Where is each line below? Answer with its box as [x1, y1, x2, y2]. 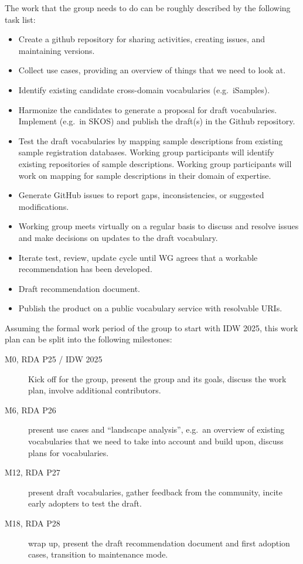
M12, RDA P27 [5, 466, 60, 478]
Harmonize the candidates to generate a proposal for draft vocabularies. [18, 103, 277, 115]
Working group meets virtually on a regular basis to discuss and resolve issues [18, 220, 299, 232]
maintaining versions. [18, 44, 95, 56]
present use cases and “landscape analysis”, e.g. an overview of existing [28, 423, 285, 436]
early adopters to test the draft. [28, 497, 142, 509]
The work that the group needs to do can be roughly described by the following [5, 2, 291, 13]
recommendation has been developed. [18, 263, 152, 275]
